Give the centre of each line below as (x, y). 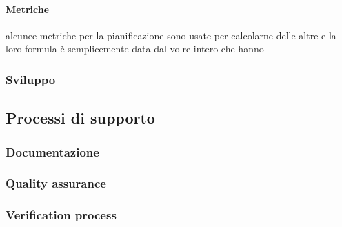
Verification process (61, 215)
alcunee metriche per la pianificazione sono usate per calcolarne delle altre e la (171, 35)
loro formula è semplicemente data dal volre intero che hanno (135, 49)
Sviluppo (31, 79)
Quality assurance (56, 183)
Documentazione (52, 151)
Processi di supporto (80, 118)
